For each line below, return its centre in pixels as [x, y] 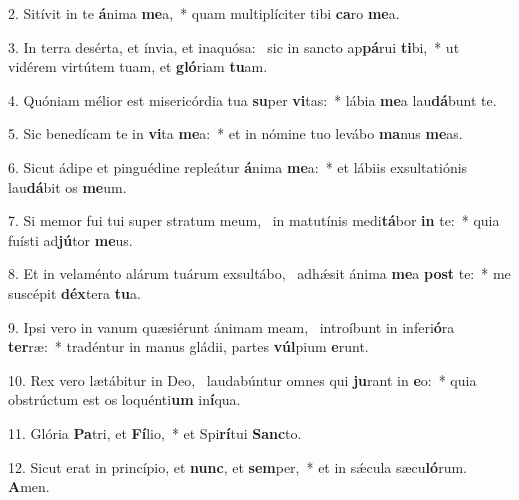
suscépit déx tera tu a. [74, 292]
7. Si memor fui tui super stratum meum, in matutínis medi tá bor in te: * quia [254, 220]
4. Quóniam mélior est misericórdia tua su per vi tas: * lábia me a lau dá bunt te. [252, 99]
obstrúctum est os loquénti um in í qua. [124, 399]
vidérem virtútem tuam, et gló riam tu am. [138, 66]
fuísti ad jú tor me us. [70, 239]
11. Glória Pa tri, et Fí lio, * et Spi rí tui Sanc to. [155, 432]
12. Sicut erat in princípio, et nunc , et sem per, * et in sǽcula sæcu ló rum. [237, 466]
